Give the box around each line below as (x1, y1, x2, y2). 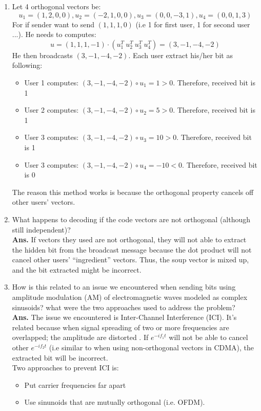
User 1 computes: (24, 77, 79, 87)
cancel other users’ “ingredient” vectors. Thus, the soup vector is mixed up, (12, 254, 249, 265)
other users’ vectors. (12, 196, 75, 207)
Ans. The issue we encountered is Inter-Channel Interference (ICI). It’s (12, 312, 237, 323)
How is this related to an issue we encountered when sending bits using (12, 281, 236, 292)
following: (12, 60, 43, 70)
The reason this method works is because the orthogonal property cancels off (12, 186, 254, 197)
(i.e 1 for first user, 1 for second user (135, 19, 250, 29)
